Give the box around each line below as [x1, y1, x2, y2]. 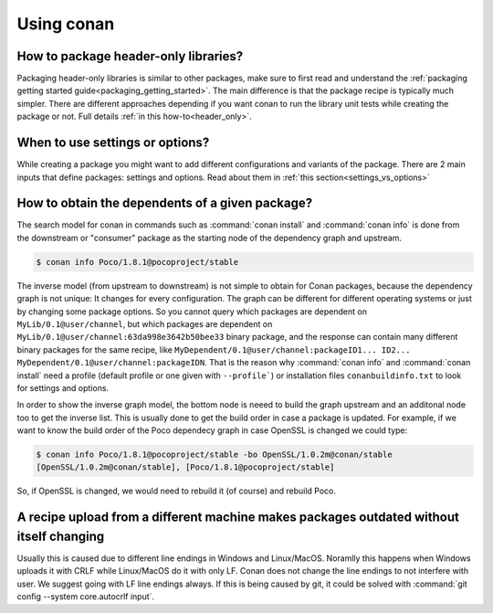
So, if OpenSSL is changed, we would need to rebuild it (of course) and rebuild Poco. [16, 485, 337, 497]
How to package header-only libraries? [16, 48, 244, 64]
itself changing [16, 528, 105, 544]
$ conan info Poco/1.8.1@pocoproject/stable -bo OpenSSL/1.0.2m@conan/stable [36, 449, 393, 460]
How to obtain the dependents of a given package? [16, 196, 313, 211]
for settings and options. [16, 382, 110, 393]
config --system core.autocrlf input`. [16, 591, 155, 602]
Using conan [16, 14, 115, 34]
